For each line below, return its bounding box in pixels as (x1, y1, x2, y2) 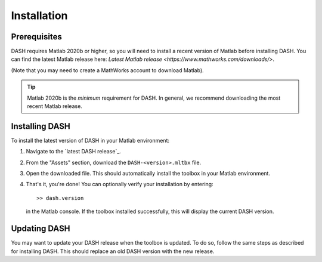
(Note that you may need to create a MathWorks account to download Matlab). (11, 66, 204, 74)
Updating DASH (11, 224, 70, 234)
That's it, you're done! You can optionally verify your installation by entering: (26, 181, 214, 188)
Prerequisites (11, 32, 62, 42)
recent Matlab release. (27, 103, 83, 110)
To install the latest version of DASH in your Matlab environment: (11, 137, 170, 144)
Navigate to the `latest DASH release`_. (26, 148, 122, 155)
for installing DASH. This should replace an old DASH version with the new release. (11, 248, 215, 255)
